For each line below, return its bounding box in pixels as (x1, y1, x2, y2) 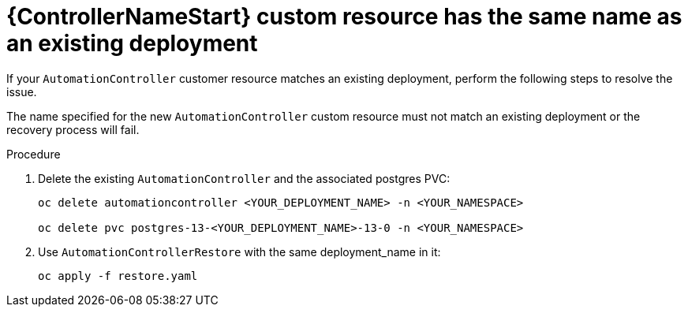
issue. (6, 84, 37, 99)
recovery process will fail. (6, 122, 140, 136)
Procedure (6, 147, 61, 161)
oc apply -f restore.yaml (38, 269, 198, 282)
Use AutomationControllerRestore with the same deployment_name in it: (38, 244, 441, 259)
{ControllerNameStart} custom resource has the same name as (6, 3, 682, 30)
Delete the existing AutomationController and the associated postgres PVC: (38, 171, 451, 185)
